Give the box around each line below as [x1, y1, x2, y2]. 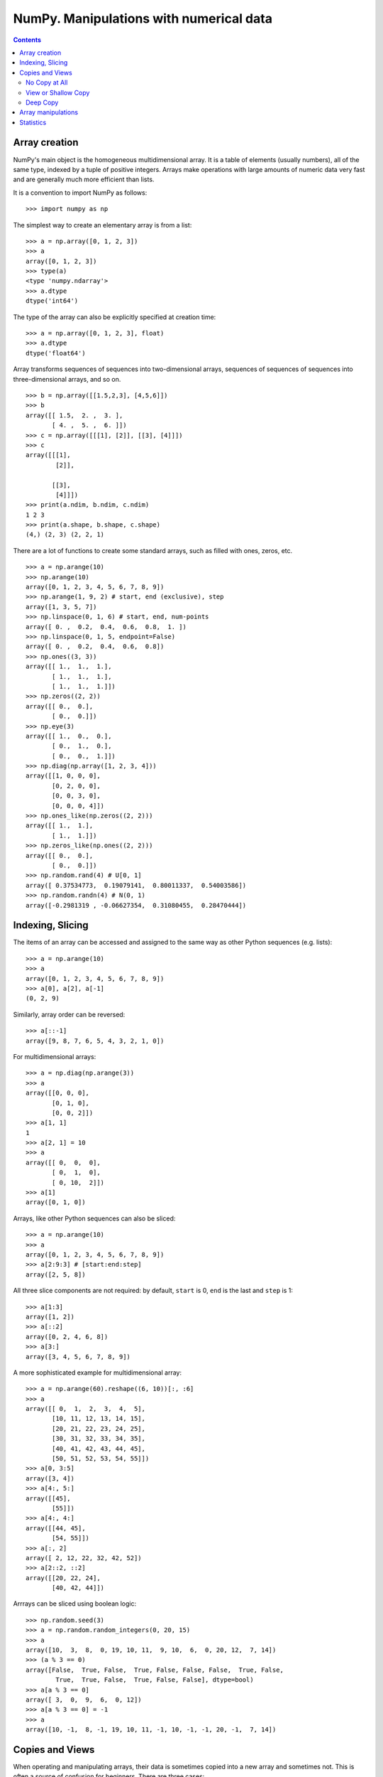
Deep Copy [26, 98, 59, 107]
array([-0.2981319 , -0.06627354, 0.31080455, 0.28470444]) [26, 901, 247, 909]
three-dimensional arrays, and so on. [13, 375, 121, 383]
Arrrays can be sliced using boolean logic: [13, 1599, 137, 1608]
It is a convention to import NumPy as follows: [13, 188, 148, 197]
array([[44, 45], [26, 1524, 86, 1532]
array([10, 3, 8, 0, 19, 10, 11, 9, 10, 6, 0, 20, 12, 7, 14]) [26, 1646, 277, 1654]
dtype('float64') [26, 349, 86, 357]
